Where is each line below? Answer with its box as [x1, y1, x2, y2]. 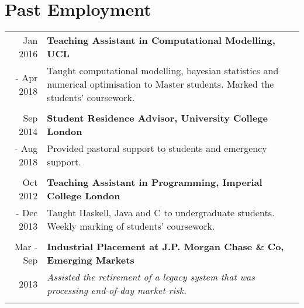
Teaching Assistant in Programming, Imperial [47, 175, 262, 189]
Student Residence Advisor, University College [47, 111, 268, 125]
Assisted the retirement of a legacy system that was [47, 270, 255, 284]
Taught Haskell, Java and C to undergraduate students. [47, 206, 275, 220]
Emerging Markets [47, 253, 134, 267]
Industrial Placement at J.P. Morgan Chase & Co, [47, 240, 284, 254]
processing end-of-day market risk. [47, 283, 186, 297]
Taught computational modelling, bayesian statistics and [47, 64, 279, 78]
